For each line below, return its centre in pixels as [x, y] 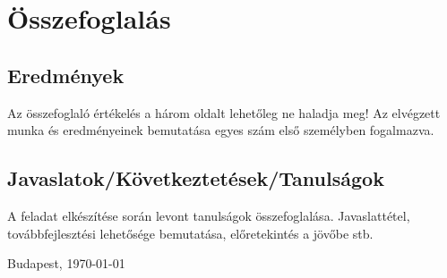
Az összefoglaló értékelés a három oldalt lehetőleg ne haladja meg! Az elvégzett [224, 112]
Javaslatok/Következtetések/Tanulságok [196, 178]
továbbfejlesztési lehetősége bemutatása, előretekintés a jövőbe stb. [190, 233]
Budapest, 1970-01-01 [66, 263]
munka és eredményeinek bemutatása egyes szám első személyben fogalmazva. [221, 130]
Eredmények [66, 75]
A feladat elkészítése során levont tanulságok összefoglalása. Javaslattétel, [209, 215]
